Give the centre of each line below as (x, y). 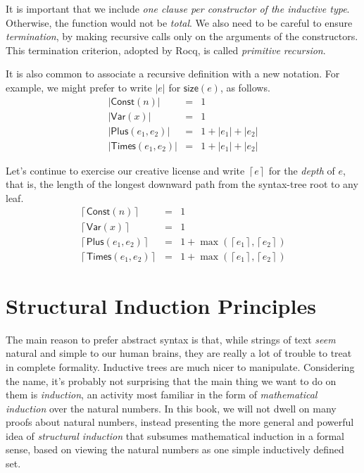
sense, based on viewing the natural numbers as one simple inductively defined (175, 449)
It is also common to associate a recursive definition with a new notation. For (173, 74)
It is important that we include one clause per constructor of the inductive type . (178, 8)
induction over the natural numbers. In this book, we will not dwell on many (171, 408)
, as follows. (245, 87)
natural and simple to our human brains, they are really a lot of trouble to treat (179, 353)
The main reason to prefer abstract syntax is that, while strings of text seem (171, 339)
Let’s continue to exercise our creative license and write (125, 170)
